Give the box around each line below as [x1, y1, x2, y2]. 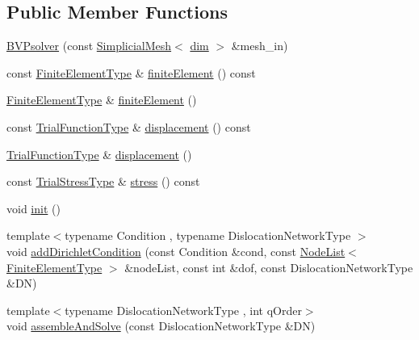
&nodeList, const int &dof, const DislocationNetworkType [124, 258, 413, 275]
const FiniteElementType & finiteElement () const [6, 64, 256, 81]
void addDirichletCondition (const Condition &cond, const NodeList [6, 242, 346, 259]
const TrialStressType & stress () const [6, 173, 200, 190]
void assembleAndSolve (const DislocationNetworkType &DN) [6, 317, 316, 334]
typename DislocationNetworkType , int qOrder [65, 301, 302, 318]
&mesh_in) [231, 37, 288, 54]
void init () [6, 199, 61, 216]
